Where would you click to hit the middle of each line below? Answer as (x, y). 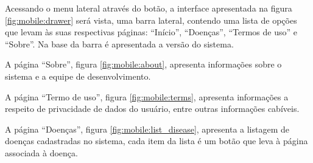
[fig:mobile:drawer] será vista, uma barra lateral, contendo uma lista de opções (151, 20)
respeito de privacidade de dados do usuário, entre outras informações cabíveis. (152, 109)
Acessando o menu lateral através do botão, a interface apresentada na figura (149, 8)
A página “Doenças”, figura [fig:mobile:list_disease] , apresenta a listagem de (147, 129)
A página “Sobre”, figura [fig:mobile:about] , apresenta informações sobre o (143, 64)
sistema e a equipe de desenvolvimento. (78, 76)
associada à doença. (41, 152)
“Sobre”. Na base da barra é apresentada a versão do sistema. (119, 43)
